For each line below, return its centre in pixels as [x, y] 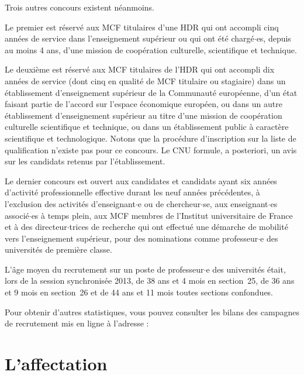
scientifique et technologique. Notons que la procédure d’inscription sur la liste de [151, 138]
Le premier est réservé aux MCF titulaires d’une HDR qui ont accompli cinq [142, 27]
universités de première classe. [58, 250]
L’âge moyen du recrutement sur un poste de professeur [104, 269]
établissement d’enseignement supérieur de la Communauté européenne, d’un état [151, 92]
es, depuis [274, 38]
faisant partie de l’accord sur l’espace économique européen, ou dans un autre [144, 104]
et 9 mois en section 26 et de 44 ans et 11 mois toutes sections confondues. [139, 292]
